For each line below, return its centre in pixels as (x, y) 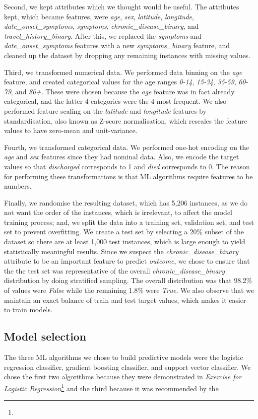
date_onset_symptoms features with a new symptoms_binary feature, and (117, 45)
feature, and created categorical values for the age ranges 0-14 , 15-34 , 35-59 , (120, 82)
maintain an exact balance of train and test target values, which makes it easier (125, 300)
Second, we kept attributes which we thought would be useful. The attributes (122, 6)
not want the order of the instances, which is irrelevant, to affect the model (118, 212)
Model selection (45, 336)
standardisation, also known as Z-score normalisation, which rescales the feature (126, 120)
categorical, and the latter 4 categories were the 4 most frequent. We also (115, 101)
